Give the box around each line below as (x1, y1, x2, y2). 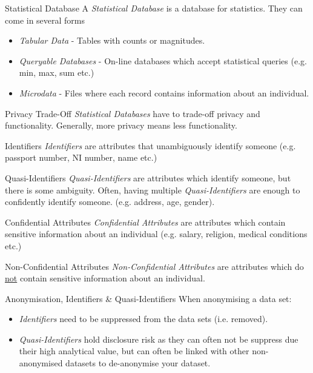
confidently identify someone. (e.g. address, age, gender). (5, 195, 215, 208)
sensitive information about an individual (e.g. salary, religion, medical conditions (5, 227, 308, 240)
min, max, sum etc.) (19, 66, 94, 79)
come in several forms (5, 13, 85, 26)
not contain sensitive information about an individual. (5, 272, 205, 284)
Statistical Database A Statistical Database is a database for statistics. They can (5, 2, 303, 14)
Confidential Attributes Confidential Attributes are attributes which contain (5, 215, 286, 228)
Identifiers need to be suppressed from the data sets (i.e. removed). (19, 312, 268, 325)
